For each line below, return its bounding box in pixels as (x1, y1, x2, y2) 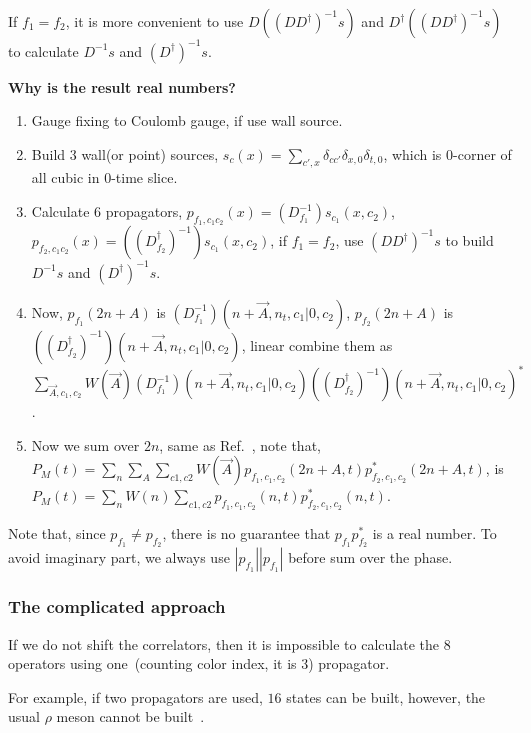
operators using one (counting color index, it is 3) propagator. (8, 653, 390, 674)
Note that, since (8, 523, 106, 544)
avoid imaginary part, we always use (8, 547, 230, 568)
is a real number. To (372, 523, 497, 544)
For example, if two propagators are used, (8, 686, 263, 707)
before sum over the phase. (288, 547, 453, 568)
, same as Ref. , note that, (159, 434, 321, 455)
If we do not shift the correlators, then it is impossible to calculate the (8, 633, 439, 654)
